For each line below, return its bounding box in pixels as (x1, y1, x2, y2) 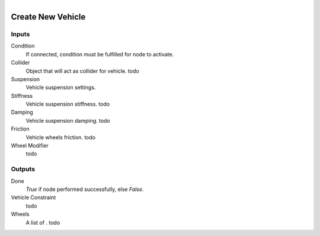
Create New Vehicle (11, 12, 86, 22)
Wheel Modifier (11, 142, 49, 149)
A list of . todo (25, 219, 60, 226)
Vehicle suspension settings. (25, 84, 96, 91)
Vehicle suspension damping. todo (25, 117, 111, 124)
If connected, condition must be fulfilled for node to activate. (25, 50, 174, 58)
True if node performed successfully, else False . (25, 186, 144, 193)
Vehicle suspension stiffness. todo (25, 101, 110, 108)
